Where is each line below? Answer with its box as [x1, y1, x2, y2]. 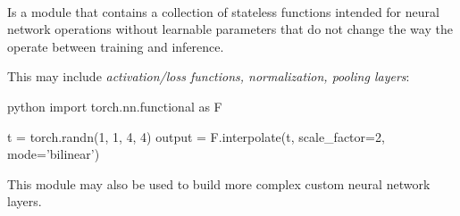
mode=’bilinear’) [7, 145, 100, 163]
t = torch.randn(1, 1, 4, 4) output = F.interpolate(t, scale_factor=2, [7, 127, 385, 145]
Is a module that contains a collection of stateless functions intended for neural [7, 2, 439, 21]
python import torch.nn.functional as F [7, 96, 222, 115]
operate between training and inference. [7, 37, 224, 55]
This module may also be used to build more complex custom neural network [7, 174, 431, 193]
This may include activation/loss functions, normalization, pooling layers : [7, 67, 410, 86]
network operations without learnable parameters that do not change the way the [7, 20, 453, 38]
